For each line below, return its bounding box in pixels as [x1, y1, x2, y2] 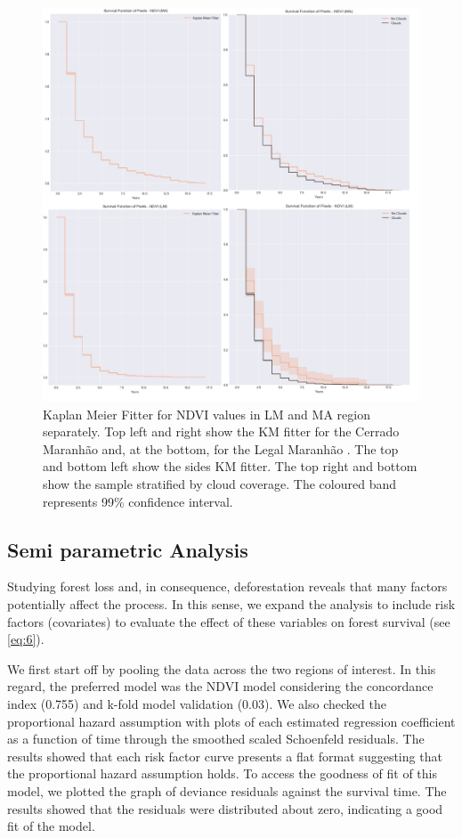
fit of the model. [7, 817, 95, 835]
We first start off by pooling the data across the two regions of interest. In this [7, 659, 436, 678]
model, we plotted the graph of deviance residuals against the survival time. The [7, 781, 447, 800]
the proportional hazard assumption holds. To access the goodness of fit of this [7, 764, 437, 783]
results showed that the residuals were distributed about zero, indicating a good [7, 799, 443, 818]
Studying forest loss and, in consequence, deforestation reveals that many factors [7, 577, 448, 596]
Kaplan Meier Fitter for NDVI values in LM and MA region [43, 404, 370, 423]
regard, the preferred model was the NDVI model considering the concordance [7, 677, 434, 696]
